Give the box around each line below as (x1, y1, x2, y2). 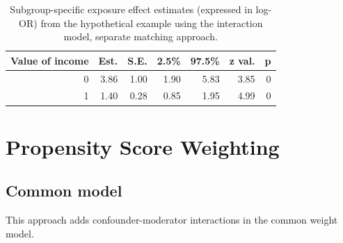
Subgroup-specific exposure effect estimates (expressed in (10, 2, 253, 16)
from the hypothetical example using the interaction (40, 15, 263, 30)
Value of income (10, 53, 89, 67)
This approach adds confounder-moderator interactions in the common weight (6, 212, 338, 227)
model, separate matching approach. (63, 29, 218, 44)
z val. (229, 53, 255, 67)
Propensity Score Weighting (6, 132, 280, 160)
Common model (6, 180, 122, 201)
